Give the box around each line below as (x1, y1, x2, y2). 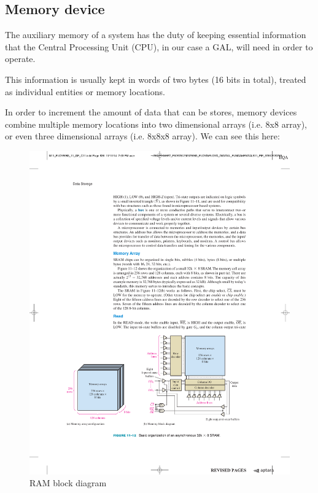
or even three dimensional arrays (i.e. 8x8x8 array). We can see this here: (5, 130, 280, 142)
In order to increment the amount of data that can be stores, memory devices (5, 106, 297, 118)
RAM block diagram (29, 476, 107, 489)
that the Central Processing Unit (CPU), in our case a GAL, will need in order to (5, 40, 313, 53)
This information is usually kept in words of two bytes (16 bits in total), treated (5, 72, 306, 85)
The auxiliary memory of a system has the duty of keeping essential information (5, 28, 306, 41)
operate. (5, 52, 36, 65)
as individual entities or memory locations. (5, 85, 165, 98)
